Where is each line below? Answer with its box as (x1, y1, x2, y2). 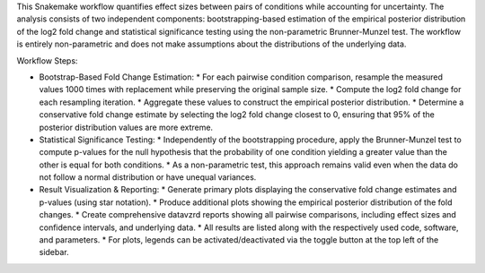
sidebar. (39, 247, 69, 258)
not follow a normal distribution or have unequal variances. (39, 172, 257, 183)
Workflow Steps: (16, 55, 78, 66)
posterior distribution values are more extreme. (39, 122, 214, 132)
